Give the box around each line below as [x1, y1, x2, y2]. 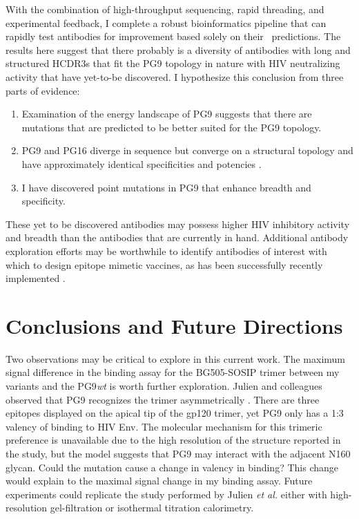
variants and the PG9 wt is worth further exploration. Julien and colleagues [6, 379, 322, 393]
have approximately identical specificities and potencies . [21, 156, 262, 171]
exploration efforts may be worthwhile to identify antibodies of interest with [6, 243, 327, 258]
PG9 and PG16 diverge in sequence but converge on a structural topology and [21, 143, 353, 158]
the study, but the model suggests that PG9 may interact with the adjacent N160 [6, 446, 351, 460]
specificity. [21, 194, 66, 208]
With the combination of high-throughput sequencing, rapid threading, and [6, 2, 324, 16]
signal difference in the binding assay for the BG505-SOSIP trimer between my [6, 365, 340, 379]
